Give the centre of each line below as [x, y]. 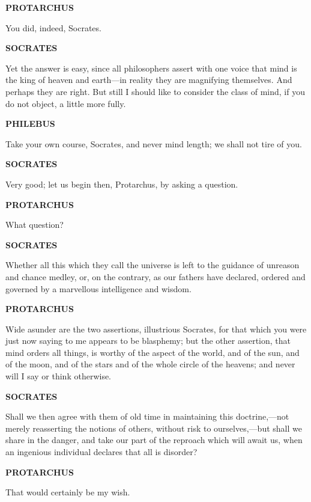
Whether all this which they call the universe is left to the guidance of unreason [152, 265]
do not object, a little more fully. [66, 103]
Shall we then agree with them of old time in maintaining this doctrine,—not [147, 416]
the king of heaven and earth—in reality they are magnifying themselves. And [149, 80]
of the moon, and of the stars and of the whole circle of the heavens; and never [150, 364]
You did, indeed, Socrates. [53, 27]
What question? [35, 225]
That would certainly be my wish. [68, 492]
